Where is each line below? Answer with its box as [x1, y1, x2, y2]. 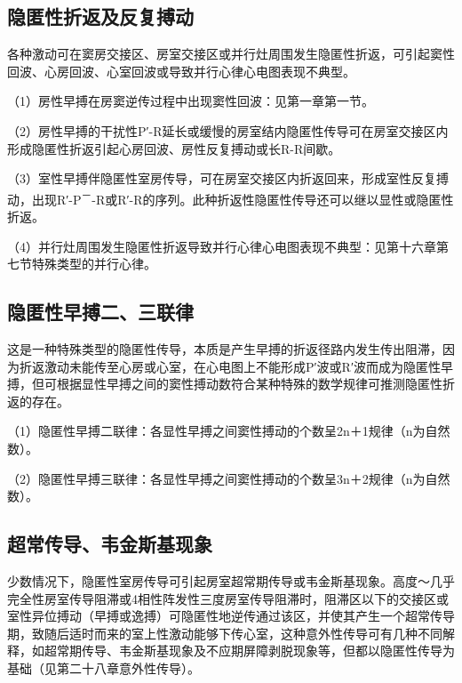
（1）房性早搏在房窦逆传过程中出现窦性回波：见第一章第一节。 [7, 92, 374, 110]
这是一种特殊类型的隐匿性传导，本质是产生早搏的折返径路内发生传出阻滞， [7, 340, 442, 358]
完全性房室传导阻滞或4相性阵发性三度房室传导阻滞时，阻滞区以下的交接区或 [7, 589, 449, 607]
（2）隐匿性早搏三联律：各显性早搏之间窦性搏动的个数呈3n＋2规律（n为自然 [7, 469, 450, 487]
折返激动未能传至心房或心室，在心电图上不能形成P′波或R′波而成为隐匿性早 [19, 357, 453, 375]
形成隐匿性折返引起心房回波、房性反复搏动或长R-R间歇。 [7, 139, 341, 157]
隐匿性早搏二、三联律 [7, 298, 194, 325]
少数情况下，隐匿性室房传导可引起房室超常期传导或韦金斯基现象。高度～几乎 [7, 571, 455, 590]
